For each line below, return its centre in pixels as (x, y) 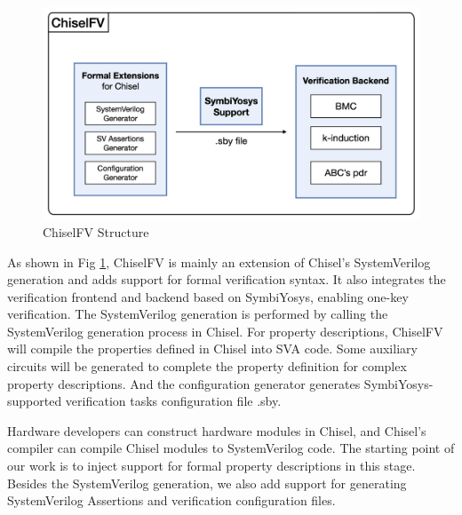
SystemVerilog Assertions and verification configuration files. (171, 500)
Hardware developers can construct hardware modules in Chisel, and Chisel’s (217, 430)
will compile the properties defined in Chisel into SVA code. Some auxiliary (212, 349)
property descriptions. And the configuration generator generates (184, 383)
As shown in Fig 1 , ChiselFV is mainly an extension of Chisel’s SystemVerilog (219, 261)
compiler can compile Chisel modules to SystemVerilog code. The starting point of (231, 448)
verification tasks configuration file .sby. (173, 401)
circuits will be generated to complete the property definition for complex (207, 366)
